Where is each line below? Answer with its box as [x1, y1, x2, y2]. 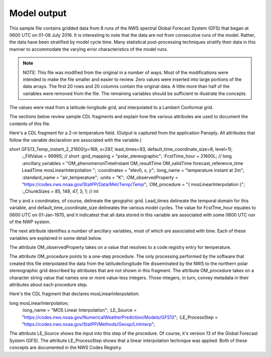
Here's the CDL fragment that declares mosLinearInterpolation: [9, 291, 140, 297]
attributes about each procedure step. [9, 282, 88, 288]
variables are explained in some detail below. [9, 235, 102, 241]
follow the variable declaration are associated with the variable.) [9, 137, 142, 143]
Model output [9, 8, 67, 19]
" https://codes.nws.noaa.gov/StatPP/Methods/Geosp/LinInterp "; [22, 321, 156, 327]
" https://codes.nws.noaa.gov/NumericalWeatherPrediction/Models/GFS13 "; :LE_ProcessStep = [22, 314, 218, 320]
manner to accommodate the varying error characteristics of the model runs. [9, 46, 168, 52]
